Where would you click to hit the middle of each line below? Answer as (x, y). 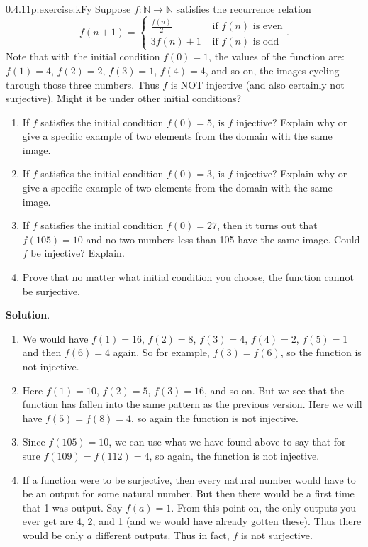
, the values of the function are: (277, 56)
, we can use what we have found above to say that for (227, 442)
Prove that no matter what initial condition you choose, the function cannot (188, 277)
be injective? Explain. (78, 253)
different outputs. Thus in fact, (162, 535)
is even (268, 27)
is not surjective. (277, 535)
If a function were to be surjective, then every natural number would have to (189, 479)
